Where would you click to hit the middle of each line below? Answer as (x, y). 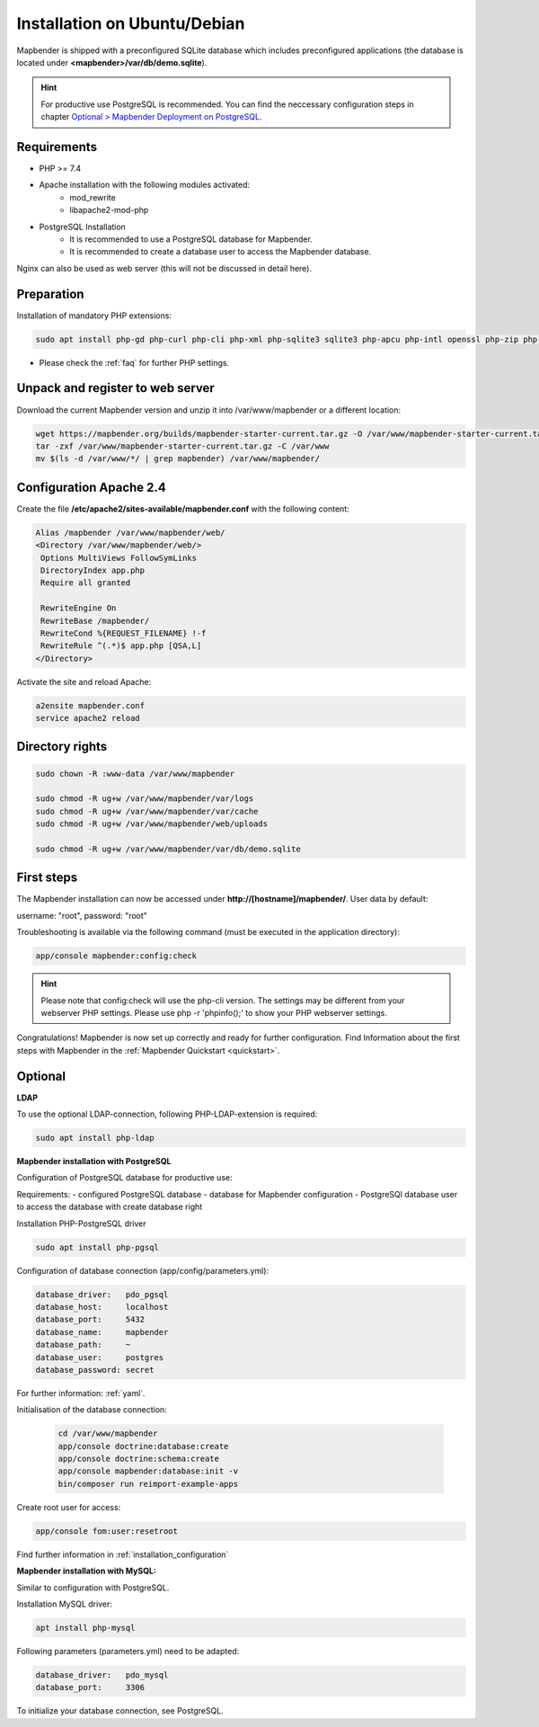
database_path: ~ (83, 1345)
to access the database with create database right (110, 1207)
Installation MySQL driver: (64, 1604)
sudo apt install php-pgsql (97, 1247)
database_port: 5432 (90, 1320)
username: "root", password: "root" (82, 915)
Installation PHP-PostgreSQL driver (82, 1224)
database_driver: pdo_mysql (102, 1675)
